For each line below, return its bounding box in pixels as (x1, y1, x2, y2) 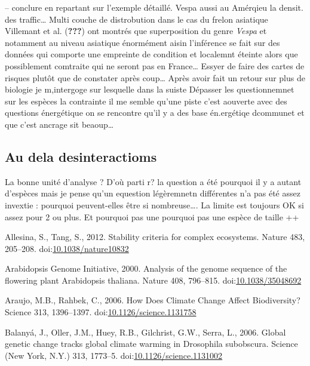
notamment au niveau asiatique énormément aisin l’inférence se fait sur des (5, 36, 280, 48)
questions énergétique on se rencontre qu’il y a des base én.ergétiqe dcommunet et (5, 106, 305, 119)
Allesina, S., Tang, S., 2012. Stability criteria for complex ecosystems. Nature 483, (5, 230, 305, 243)
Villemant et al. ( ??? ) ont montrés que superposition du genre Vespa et (5, 24, 267, 37)
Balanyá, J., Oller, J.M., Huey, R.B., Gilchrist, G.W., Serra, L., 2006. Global (5, 325, 286, 338)
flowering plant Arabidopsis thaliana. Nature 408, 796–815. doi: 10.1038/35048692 (5, 273, 302, 286)
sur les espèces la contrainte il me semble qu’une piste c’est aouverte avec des (5, 94, 287, 107)
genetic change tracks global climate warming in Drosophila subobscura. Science (5, 337, 298, 350)
